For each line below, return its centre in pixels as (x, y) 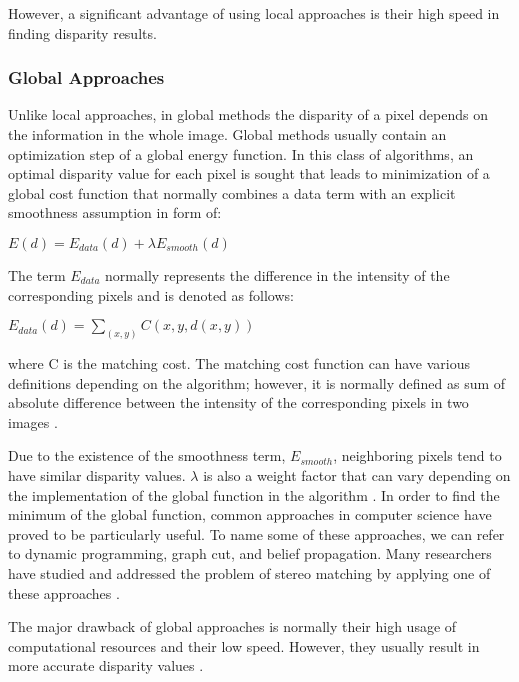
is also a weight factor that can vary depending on (357, 474)
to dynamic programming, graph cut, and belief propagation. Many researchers (250, 553)
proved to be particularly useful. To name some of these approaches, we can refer (256, 533)
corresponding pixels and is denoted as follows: (151, 294)
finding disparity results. (82, 32)
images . (33, 421)
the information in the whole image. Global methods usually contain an (227, 134)
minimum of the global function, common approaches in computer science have (250, 514)
